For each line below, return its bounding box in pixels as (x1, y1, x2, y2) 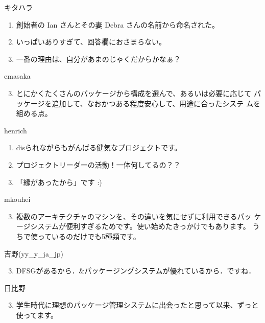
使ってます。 (16, 309, 58, 320)
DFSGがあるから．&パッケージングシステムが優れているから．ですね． (16, 265, 256, 276)
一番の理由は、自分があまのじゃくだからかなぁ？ (16, 53, 181, 64)
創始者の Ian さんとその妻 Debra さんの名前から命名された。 (16, 19, 220, 30)
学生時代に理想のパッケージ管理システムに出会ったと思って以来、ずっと (16, 299, 259, 310)
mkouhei (4, 194, 31, 204)
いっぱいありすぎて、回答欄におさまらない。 (16, 36, 166, 47)
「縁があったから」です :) (16, 176, 102, 187)
